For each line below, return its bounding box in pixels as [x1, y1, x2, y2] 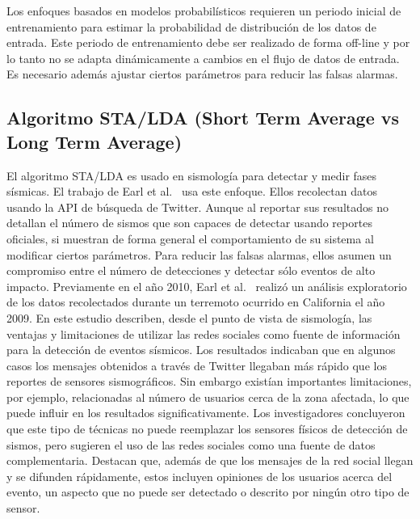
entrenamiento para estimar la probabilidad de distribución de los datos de [6, 18, 376, 35]
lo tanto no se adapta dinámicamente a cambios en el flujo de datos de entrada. [6, 49, 400, 66]
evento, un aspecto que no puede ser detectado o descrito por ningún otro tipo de [6, 483, 409, 500]
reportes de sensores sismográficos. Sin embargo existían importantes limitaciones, [6, 373, 412, 390]
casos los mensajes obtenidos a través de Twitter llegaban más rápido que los [6, 357, 387, 373]
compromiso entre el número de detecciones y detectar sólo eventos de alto [6, 262, 376, 279]
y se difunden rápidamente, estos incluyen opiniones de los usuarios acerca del [6, 467, 393, 484]
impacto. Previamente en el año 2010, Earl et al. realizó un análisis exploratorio [6, 277, 407, 294]
